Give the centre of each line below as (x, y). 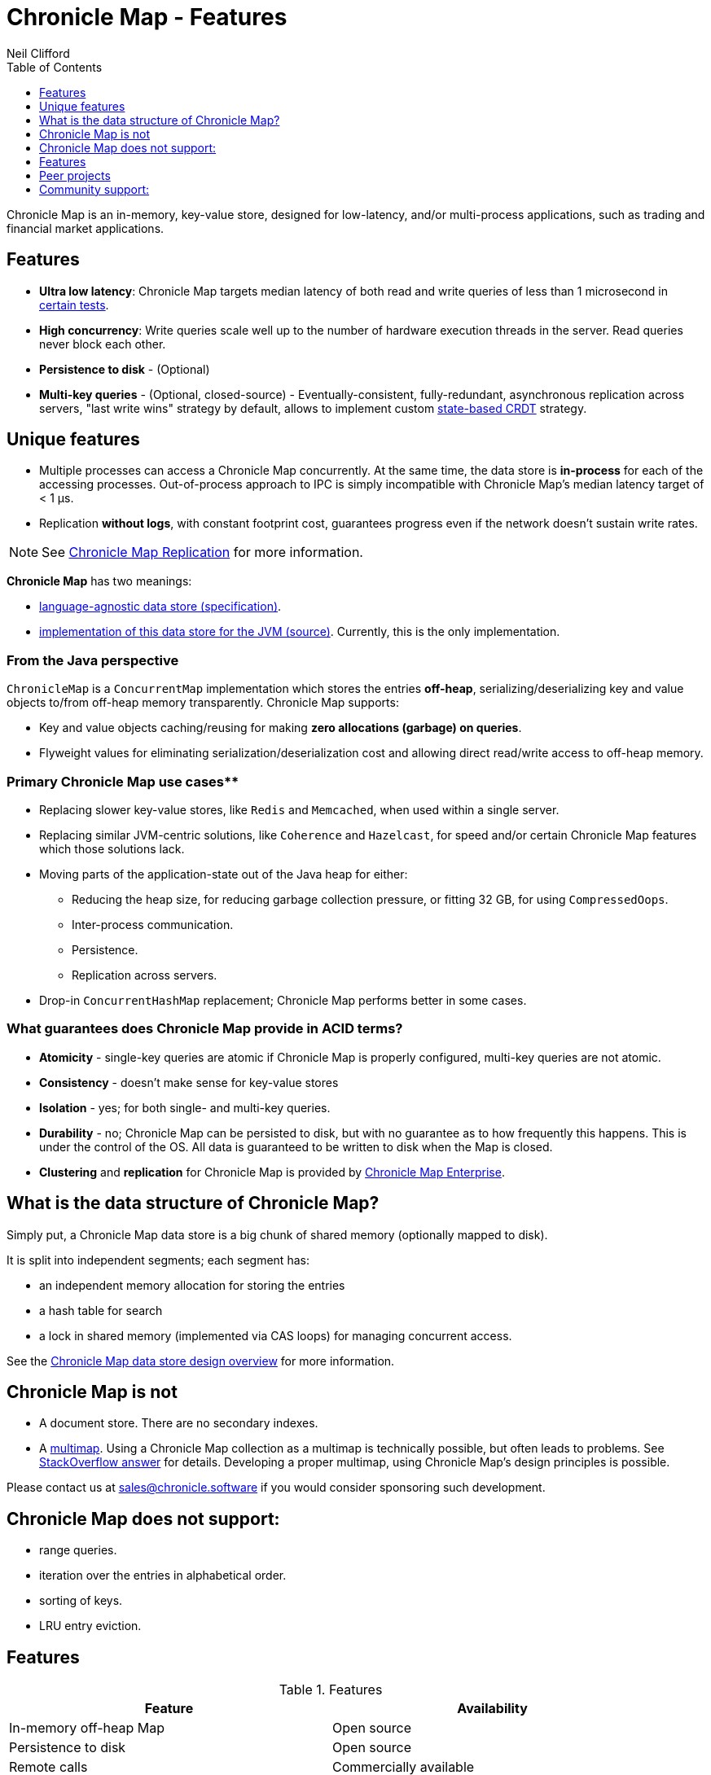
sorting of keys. (81, 1601)
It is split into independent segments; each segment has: (158, 1260)
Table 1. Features (331, 1690)
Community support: (94, 189)
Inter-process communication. (153, 924)
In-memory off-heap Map (87, 1728)
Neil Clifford (38, 53)
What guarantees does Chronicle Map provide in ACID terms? (205, 1029)
